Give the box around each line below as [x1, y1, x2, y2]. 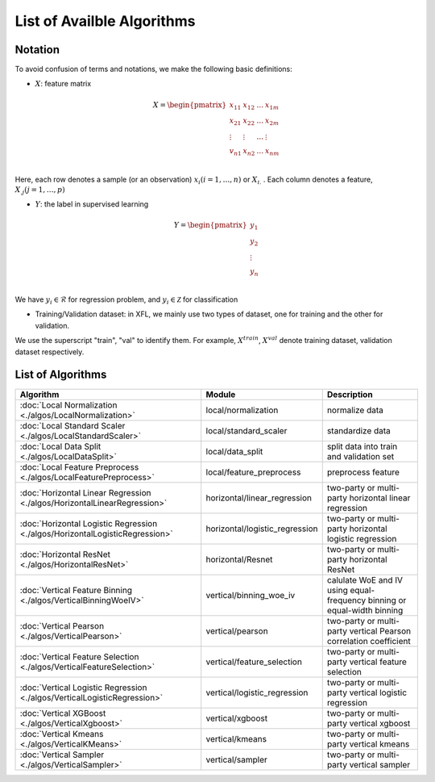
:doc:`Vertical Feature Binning [19, 584, 133, 596]
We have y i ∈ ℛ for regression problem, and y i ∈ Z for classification [14, 295, 238, 306]
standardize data [326, 424, 391, 436]
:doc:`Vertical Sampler [19, 749, 105, 760]
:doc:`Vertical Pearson [19, 620, 105, 631]
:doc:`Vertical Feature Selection [19, 650, 139, 662]
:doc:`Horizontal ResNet [19, 549, 110, 560]
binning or [367, 594, 407, 605]
